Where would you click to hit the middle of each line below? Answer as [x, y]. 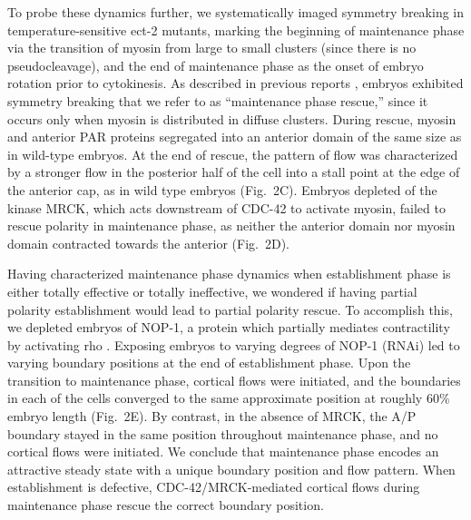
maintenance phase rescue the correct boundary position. [166, 505]
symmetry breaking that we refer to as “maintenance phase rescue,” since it [218, 100]
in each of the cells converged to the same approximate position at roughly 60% [229, 398]
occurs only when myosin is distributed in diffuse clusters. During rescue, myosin [232, 118]
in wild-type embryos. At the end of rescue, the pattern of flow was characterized [233, 154]
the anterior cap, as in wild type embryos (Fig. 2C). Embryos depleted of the [222, 189]
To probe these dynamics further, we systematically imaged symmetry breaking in [236, 12]
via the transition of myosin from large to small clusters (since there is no [212, 48]
